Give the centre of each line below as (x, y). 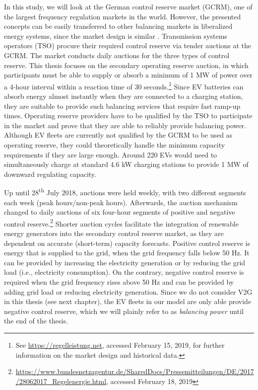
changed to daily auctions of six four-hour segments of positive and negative (120, 212)
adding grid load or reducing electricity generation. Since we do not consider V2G (128, 291)
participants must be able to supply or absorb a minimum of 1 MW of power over (129, 75)
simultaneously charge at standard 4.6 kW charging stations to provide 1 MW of (126, 164)
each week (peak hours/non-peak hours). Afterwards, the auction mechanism (121, 202)
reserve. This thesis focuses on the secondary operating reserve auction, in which (126, 65)
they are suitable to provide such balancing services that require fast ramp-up (122, 106)
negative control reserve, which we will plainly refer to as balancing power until (124, 311)
